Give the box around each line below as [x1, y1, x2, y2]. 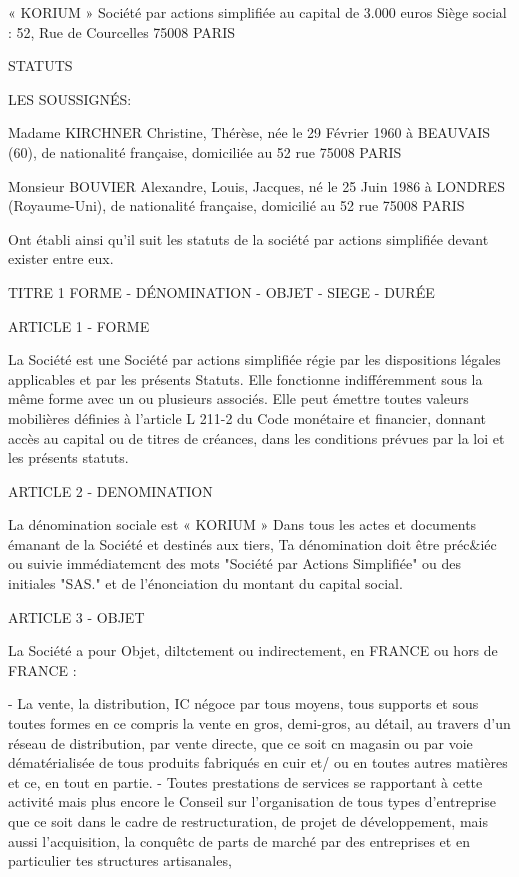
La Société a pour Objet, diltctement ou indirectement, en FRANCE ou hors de [8, 640, 498, 661]
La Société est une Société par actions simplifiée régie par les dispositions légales [8, 349, 501, 370]
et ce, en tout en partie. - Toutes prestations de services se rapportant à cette [8, 771, 483, 792]
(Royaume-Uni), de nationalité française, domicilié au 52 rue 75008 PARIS [8, 195, 465, 216]
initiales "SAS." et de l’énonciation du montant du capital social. [8, 573, 403, 594]
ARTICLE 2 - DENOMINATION [8, 480, 213, 501]
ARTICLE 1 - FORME [8, 315, 150, 336]
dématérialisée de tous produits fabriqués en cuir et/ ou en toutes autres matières [8, 752, 508, 773]
